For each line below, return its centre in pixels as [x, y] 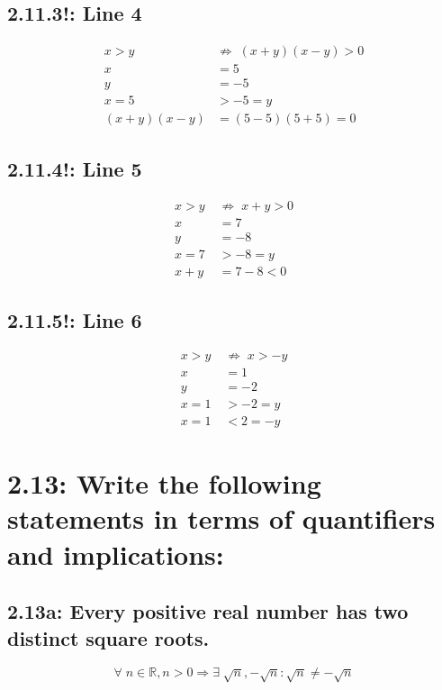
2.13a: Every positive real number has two [208, 611]
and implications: [116, 554]
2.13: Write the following [164, 483]
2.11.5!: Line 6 [75, 320]
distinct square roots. [108, 637]
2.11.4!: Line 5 [75, 168]
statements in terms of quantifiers [221, 518]
